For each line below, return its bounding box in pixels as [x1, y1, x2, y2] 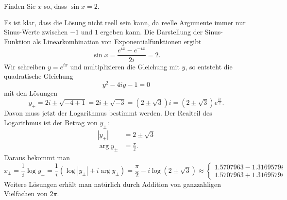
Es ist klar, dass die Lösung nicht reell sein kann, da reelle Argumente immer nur [4, 17, 246, 27]
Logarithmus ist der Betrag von [4, 117, 98, 127]
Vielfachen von [4, 188, 48, 199]
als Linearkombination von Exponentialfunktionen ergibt [33, 36, 202, 46]
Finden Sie [4, 1, 36, 11]
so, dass [44, 1, 67, 11]
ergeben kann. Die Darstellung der [100, 27, 203, 37]
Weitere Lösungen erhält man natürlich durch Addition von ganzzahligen [4, 179, 221, 189]
